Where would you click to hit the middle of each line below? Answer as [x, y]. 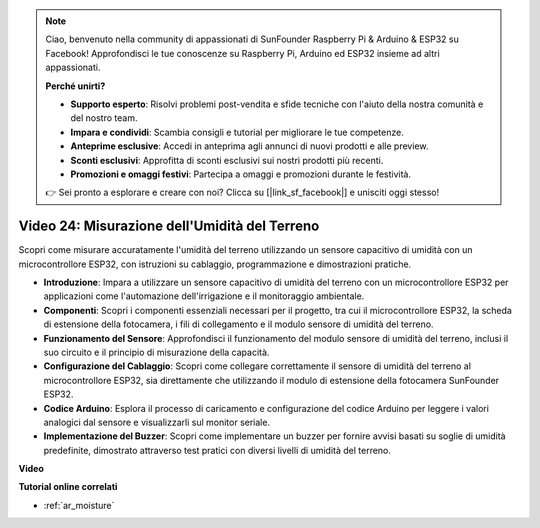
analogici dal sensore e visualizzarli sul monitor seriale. [156, 422]
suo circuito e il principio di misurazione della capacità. [156, 352]
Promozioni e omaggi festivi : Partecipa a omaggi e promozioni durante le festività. [241, 174]
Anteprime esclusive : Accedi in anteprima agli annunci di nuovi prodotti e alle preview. [249, 146]
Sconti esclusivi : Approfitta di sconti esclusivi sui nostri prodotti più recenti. [227, 160]
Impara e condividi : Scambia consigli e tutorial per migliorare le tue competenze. [237, 132]
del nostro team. [104, 118]
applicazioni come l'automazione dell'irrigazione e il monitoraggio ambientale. [204, 296]
